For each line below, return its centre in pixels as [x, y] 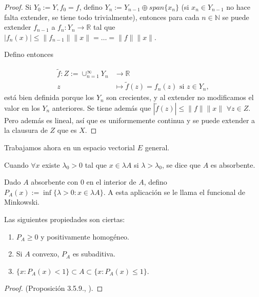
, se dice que [181, 164]
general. [157, 147]
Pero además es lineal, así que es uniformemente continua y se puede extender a [130, 120]
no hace [238, 7]
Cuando [16, 164]
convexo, [46, 254]
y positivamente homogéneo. [85, 236]
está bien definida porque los [49, 97]
